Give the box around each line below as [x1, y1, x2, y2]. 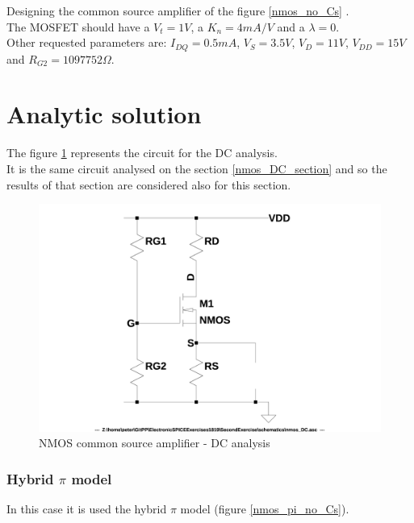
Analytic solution [6, 98, 202, 131]
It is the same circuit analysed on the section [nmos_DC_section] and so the [6, 160, 387, 176]
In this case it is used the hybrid [6, 500, 167, 517]
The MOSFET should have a [6, 18, 150, 35]
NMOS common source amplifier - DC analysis [39, 434, 270, 451]
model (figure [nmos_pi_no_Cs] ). [180, 500, 349, 517]
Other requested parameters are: [6, 34, 167, 51]
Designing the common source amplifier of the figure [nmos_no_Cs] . [6, 2, 349, 19]
